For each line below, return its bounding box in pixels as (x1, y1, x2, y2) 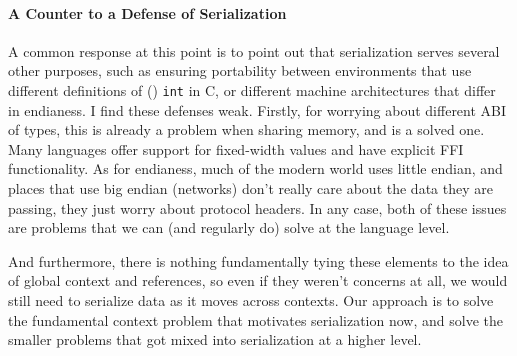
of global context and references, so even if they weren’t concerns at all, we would (8, 270, 508, 291)
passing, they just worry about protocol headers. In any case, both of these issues (8, 197, 507, 218)
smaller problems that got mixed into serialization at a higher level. (8, 329, 422, 350)
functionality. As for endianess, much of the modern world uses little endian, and (8, 158, 503, 179)
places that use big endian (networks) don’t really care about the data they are (8, 178, 493, 199)
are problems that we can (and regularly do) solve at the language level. (8, 217, 450, 238)
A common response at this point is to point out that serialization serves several (8, 40, 500, 61)
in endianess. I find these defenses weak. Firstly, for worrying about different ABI (8, 99, 507, 120)
